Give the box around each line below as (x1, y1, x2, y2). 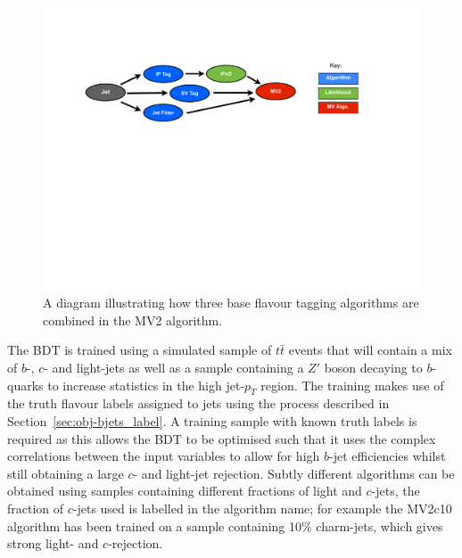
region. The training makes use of (260, 375, 444, 394)
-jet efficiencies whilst (329, 447, 446, 465)
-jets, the (371, 481, 420, 500)
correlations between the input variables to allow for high (7, 447, 320, 465)
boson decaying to (324, 357, 423, 376)
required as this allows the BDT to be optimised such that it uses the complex (7, 429, 436, 447)
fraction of (7, 498, 64, 517)
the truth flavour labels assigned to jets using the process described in (7, 394, 390, 413)
